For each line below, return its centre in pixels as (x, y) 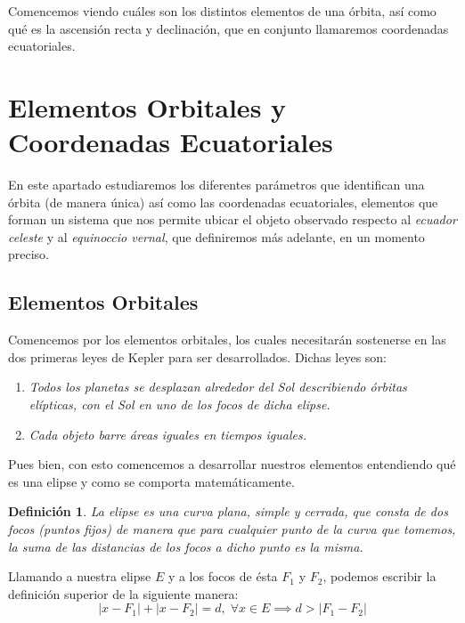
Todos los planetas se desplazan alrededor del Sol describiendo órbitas (218, 387)
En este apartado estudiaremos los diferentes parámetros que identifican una (216, 185)
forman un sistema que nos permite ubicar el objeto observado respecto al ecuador (232, 219)
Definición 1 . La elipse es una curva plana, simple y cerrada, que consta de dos (228, 511)
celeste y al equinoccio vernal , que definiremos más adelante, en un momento (216, 236)
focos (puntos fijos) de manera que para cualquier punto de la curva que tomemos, (232, 529)
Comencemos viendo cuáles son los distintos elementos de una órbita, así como (222, 11)
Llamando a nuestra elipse (80, 576)
